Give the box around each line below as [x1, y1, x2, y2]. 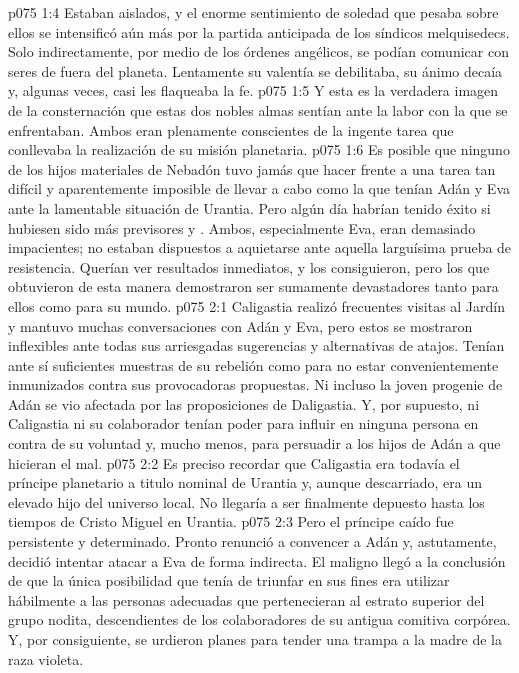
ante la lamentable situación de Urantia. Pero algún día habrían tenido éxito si [8, 197, 491, 218]
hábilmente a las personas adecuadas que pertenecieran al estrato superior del [8, 589, 485, 610]
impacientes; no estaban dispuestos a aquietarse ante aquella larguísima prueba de [8, 237, 512, 258]
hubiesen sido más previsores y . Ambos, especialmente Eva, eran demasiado [8, 217, 476, 238]
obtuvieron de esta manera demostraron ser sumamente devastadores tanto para [8, 276, 499, 297]
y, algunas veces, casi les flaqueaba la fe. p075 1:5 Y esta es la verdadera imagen [8, 80, 499, 101]
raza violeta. [8, 648, 84, 669]
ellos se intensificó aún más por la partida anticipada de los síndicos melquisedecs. [8, 21, 510, 42]
